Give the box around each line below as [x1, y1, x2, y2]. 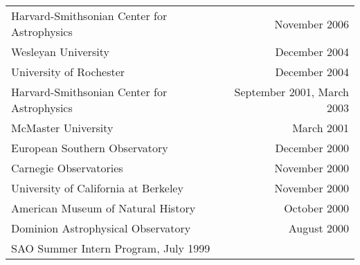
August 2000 [288, 220, 349, 236]
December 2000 [275, 140, 349, 156]
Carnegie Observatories [11, 160, 123, 176]
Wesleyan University [11, 44, 110, 60]
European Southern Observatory [11, 140, 168, 156]
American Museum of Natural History [11, 200, 196, 216]
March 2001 [292, 120, 349, 136]
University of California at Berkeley [11, 180, 183, 196]
